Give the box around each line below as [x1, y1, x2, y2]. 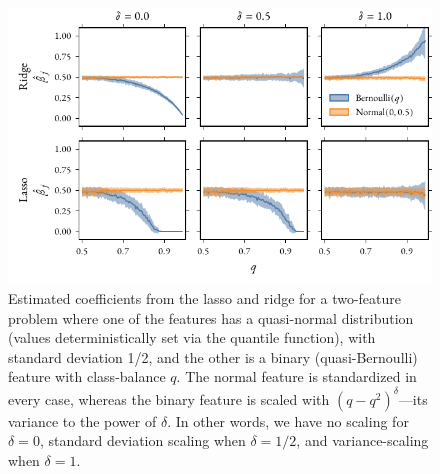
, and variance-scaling [296, 430, 429, 451]
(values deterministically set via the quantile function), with [8, 327, 376, 348]
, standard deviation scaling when [39, 430, 246, 451]
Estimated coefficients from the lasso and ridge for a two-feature [8, 288, 402, 309]
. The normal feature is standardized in [176, 366, 417, 387]
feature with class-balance [8, 366, 166, 387]
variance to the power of [8, 410, 157, 431]
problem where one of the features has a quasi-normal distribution [8, 307, 414, 328]
